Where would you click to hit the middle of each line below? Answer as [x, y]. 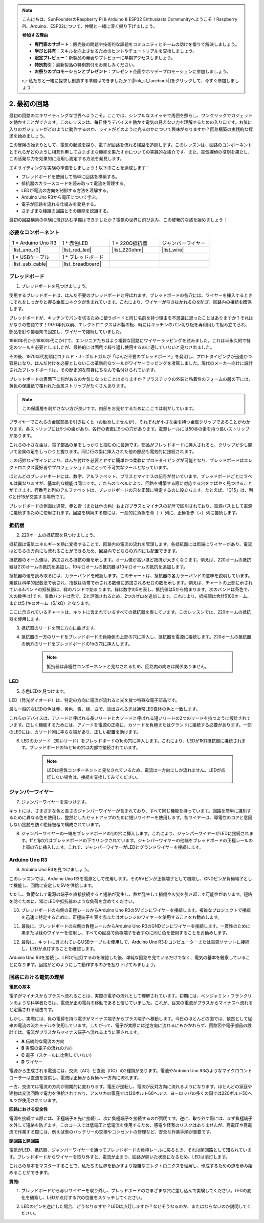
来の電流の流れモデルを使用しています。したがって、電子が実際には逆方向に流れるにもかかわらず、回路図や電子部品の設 [130, 1025]
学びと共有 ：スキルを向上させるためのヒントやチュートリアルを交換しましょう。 [116, 51]
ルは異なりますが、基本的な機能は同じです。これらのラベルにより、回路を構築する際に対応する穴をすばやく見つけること [131, 483]
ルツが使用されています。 [35, 1100]
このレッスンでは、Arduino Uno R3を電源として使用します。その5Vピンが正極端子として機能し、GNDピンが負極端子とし [131, 879]
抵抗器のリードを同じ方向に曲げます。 [60, 628]
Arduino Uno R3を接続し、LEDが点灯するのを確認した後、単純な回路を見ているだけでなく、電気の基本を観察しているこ [130, 958]
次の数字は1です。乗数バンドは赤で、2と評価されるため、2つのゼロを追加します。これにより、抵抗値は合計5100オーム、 [130, 596]
